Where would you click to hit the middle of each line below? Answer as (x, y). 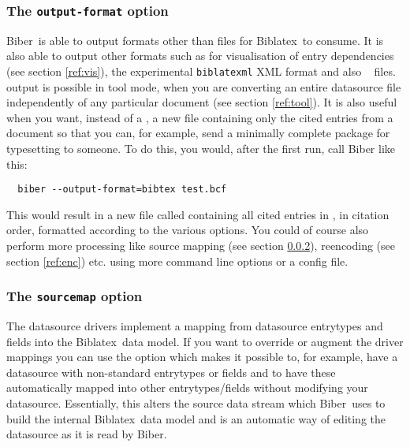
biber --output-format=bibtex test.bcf (122, 190)
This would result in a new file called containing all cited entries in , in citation (198, 214)
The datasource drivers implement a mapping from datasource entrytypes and (195, 326)
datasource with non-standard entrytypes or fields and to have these (171, 372)
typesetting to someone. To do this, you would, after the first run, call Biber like (201, 148)
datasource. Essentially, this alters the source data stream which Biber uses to (196, 402)
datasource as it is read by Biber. (87, 434)
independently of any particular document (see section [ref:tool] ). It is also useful (202, 102)
